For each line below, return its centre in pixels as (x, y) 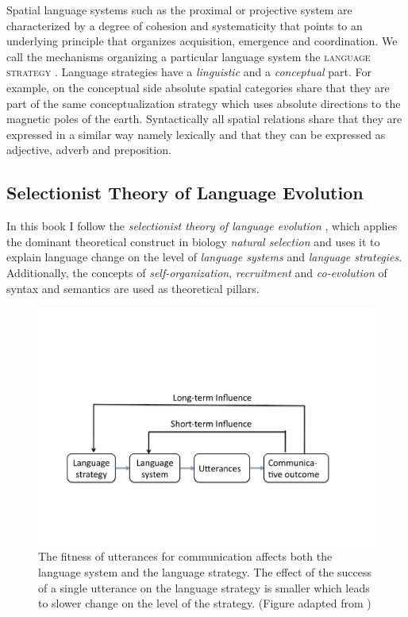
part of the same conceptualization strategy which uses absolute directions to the (204, 103)
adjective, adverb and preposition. (89, 150)
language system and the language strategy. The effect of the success (205, 571)
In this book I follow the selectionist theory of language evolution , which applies (202, 226)
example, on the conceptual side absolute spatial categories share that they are (198, 87)
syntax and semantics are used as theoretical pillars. (133, 288)
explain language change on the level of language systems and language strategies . (204, 257)
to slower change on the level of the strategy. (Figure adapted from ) (205, 603)
